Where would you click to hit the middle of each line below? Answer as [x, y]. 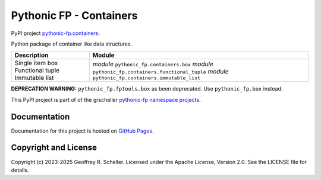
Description [32, 55]
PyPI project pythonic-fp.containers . [56, 33]
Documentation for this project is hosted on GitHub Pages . [82, 131]
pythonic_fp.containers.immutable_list [147, 78]
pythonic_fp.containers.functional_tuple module [160, 71]
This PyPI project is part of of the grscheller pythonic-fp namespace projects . [106, 99]
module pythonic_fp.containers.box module [153, 64]
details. [20, 170]
